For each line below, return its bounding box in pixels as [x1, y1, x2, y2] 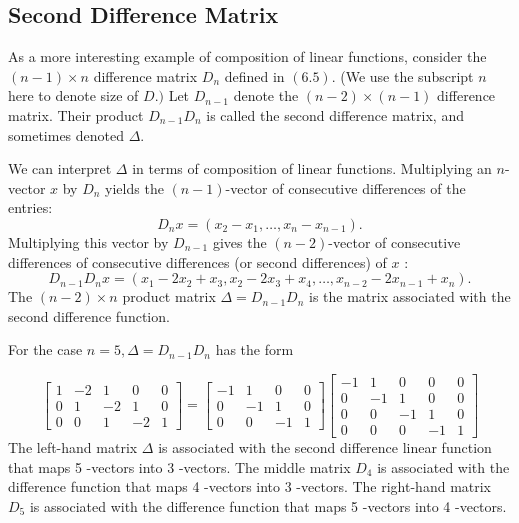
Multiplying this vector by [8, 231, 169, 252]
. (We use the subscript [331, 65, 474, 86]
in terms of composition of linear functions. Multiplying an [132, 158, 492, 179]
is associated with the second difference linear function [158, 437, 492, 458]
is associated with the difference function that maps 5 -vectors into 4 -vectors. [29, 495, 507, 516]
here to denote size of [8, 85, 139, 106]
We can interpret [8, 158, 112, 179]
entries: [8, 197, 53, 218]
